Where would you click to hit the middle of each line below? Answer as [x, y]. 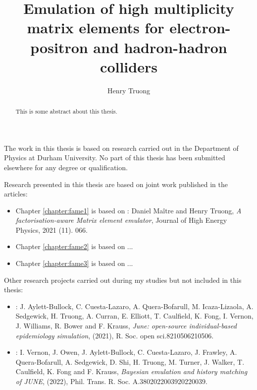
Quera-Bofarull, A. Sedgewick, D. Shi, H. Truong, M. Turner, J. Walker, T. [130, 361]
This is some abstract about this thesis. [66, 111]
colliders [129, 66]
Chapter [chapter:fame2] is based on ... [74, 246]
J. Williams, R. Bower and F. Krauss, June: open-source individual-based [126, 326]
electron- [200, 28]
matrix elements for [96, 28]
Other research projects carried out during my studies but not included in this [123, 280]
